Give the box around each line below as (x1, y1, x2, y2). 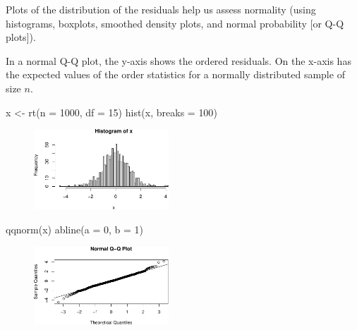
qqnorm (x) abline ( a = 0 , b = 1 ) (6, 221, 143, 236)
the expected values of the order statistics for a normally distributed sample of (6, 67, 345, 82)
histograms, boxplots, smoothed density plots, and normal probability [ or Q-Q (6, 16, 344, 30)
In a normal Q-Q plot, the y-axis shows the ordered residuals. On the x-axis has (6, 53, 351, 68)
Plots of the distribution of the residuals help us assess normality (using (6, 2, 316, 16)
